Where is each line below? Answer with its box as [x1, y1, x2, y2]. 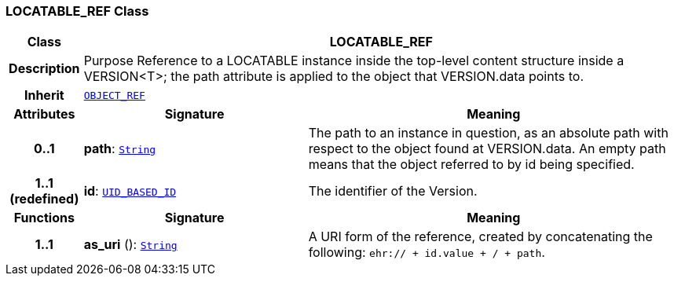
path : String [83, 141, 156, 157]
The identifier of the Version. [308, 183, 478, 200]
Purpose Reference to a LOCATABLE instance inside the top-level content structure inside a [83, 53, 625, 69]
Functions [13, 210, 75, 226]
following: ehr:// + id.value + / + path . [308, 244, 545, 261]
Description [9, 60, 80, 77]
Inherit [24, 87, 64, 104]
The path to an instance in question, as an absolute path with [308, 125, 669, 141]
